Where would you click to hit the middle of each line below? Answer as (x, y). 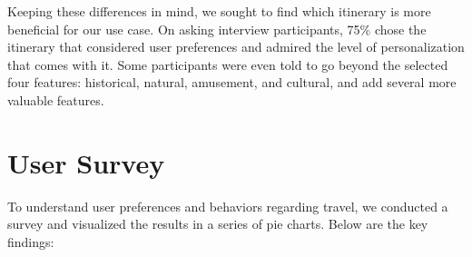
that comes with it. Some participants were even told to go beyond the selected (228, 64)
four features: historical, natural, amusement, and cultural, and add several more (232, 82)
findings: (31, 241)
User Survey (86, 162)
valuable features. (56, 99)
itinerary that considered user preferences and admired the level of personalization (236, 47)
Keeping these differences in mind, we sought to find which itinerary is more (219, 11)
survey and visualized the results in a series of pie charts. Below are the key (218, 224)
